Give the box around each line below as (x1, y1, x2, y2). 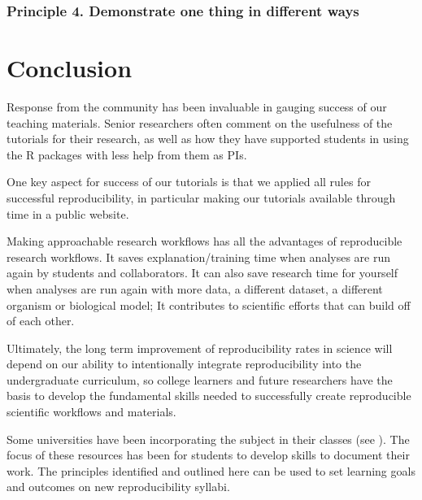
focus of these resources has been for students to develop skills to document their (7, 446, 410, 463)
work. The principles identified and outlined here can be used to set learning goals (7, 462, 415, 479)
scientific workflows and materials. (7, 403, 176, 420)
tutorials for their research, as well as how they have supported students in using (7, 130, 409, 147)
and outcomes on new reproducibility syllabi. (7, 478, 230, 495)
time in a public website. (7, 205, 129, 222)
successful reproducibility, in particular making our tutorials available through (7, 189, 396, 206)
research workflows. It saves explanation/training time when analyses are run (7, 248, 391, 265)
